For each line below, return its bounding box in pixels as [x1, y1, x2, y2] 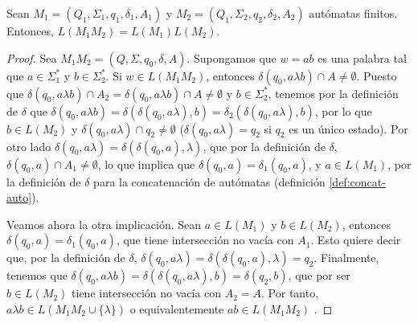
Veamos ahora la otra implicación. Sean [6, 215, 202, 232]
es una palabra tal [318, 49, 407, 66]
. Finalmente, [313, 249, 379, 266]
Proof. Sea [6, 49, 57, 66]
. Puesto [356, 67, 397, 84]
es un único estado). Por [289, 120, 408, 137]
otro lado [6, 137, 51, 154]
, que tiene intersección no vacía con [116, 231, 294, 248]
